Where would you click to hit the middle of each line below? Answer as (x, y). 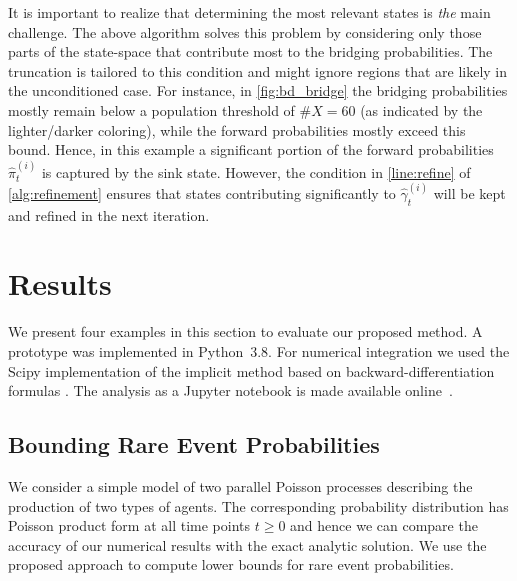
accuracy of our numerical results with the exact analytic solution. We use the (247, 544)
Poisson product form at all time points (129, 525)
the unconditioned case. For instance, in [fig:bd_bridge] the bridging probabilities (258, 90)
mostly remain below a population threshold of (151, 109)
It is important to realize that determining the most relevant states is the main (249, 12)
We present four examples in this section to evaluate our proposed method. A (245, 331)
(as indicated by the (421, 109)
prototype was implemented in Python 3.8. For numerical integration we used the (259, 350)
